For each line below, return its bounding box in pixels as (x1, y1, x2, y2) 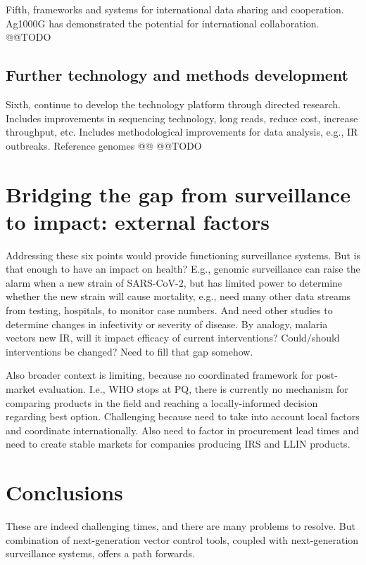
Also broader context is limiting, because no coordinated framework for (6, 368, 313, 382)
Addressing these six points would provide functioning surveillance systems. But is (6, 247, 360, 262)
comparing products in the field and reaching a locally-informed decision (6, 395, 318, 410)
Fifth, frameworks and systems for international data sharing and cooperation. (6, 2, 344, 16)
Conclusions (6, 478, 123, 507)
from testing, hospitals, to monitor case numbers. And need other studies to (6, 303, 333, 318)
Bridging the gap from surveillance (6, 179, 351, 208)
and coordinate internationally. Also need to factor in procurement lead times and (6, 422, 360, 437)
